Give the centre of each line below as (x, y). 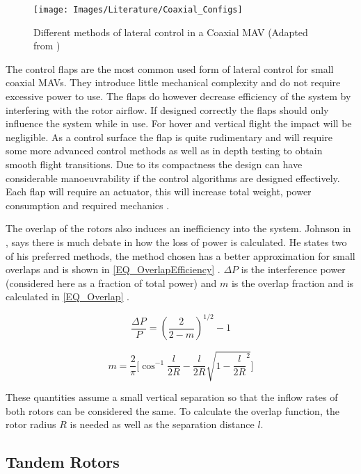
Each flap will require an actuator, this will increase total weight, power (159, 191)
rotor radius (31, 424)
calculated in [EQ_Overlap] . (68, 296)
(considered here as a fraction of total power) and (111, 283)
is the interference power (293, 269)
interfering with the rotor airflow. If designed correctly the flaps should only (167, 109)
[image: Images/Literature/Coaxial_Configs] (138, 10)
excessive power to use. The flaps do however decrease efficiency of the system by (178, 96)
